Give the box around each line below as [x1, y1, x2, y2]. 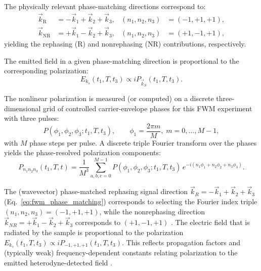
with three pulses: [4, 113, 59, 123]
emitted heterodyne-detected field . [4, 257, 112, 268]
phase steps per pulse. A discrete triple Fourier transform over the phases [29, 137, 257, 148]
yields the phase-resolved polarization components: [4, 147, 161, 158]
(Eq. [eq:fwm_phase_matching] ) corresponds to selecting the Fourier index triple [4, 196, 257, 206]
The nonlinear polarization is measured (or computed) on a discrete [4, 93, 214, 104]
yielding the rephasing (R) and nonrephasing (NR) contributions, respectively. [4, 38, 246, 49]
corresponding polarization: [4, 65, 89, 76]
